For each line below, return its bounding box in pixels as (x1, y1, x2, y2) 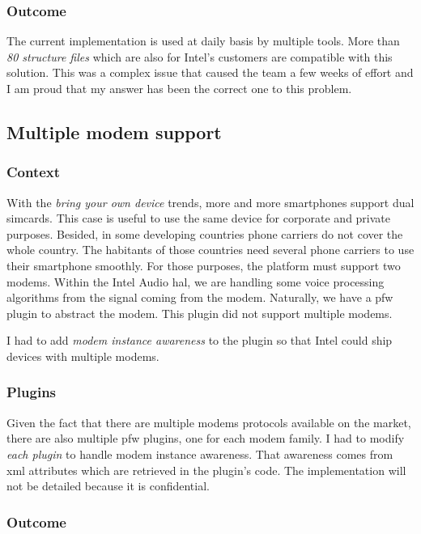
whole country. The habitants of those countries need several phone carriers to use (6, 241, 415, 258)
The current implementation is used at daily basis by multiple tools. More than (6, 32, 400, 49)
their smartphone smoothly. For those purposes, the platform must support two (6, 256, 401, 273)
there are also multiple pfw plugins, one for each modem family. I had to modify (6, 430, 405, 447)
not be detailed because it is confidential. (6, 477, 210, 494)
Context (6, 162, 61, 182)
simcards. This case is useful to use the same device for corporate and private (6, 210, 391, 227)
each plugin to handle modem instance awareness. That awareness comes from (6, 445, 393, 462)
